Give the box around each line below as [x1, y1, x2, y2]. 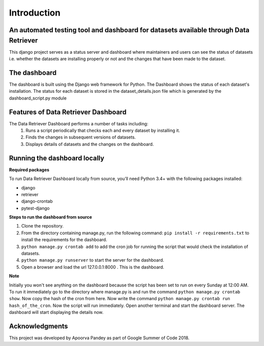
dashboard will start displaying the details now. [9, 309, 104, 315]
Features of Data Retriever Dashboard [9, 108, 127, 116]
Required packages [9, 166, 50, 173]
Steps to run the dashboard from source [9, 214, 92, 220]
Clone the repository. [21, 223, 64, 229]
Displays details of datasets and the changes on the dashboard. [25, 141, 154, 147]
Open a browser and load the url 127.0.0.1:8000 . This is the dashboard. [21, 264, 165, 270]
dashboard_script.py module [9, 95, 67, 101]
